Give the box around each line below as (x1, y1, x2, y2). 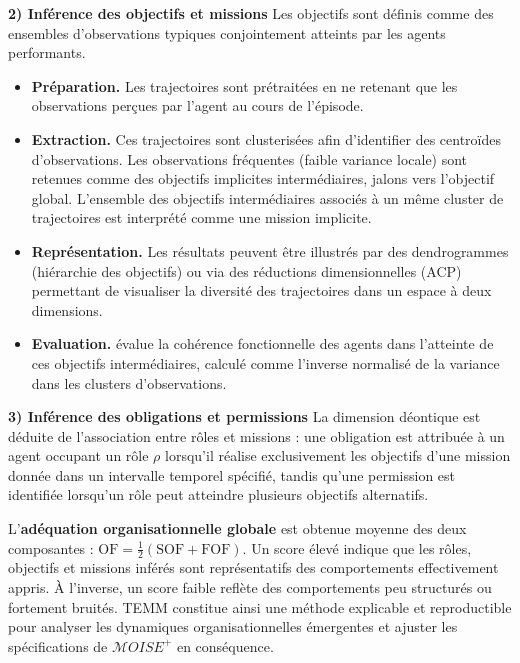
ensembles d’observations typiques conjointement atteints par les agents (8, 22, 446, 43)
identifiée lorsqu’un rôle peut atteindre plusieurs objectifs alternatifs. (8, 484, 429, 505)
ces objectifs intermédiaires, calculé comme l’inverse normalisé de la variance (31, 352, 500, 373)
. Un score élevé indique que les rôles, (242, 537, 472, 558)
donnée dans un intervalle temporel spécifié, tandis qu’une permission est (8, 464, 456, 485)
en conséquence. (176, 635, 274, 656)
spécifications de (8, 635, 108, 656)
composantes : (8, 537, 94, 558)
